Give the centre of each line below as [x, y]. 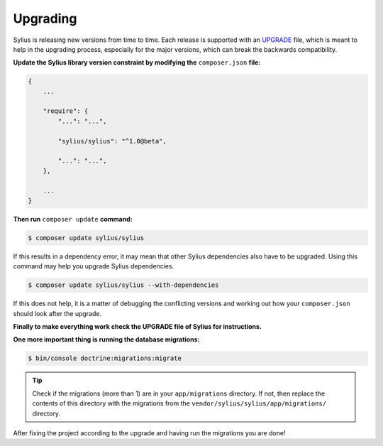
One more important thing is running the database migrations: [106, 339]
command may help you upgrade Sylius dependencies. [94, 266]
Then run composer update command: [73, 219]
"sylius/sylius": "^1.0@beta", [112, 141]
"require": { [66, 111]
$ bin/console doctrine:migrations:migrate [105, 358]
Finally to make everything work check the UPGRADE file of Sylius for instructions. [138, 327]
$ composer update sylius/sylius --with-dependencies [123, 285]
